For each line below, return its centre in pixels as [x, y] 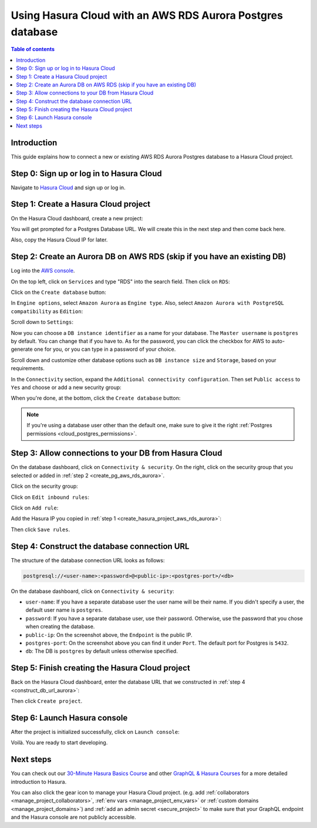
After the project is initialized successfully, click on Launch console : [95, 732]
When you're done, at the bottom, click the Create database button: [96, 398]
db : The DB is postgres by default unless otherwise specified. [102, 651]
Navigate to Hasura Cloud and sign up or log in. [68, 187]
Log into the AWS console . [43, 271]
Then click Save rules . [41, 529]
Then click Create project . [47, 701]
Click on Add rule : [35, 508]
